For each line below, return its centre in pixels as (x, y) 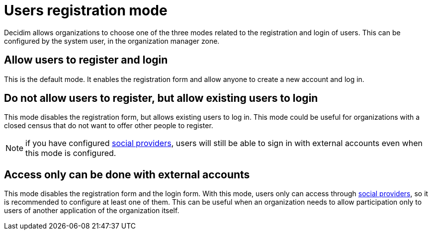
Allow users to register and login (86, 60)
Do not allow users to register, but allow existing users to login (161, 98)
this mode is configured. (71, 153)
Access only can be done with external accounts (127, 174)
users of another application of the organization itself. (92, 211)
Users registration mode (86, 10)
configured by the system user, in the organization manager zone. (112, 41)
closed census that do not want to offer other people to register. (109, 126)
